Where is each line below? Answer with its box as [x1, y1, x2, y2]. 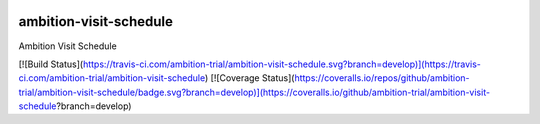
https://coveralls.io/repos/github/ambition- [294, 72, 470, 84]
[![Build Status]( [18, 58, 84, 70]
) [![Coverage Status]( [205, 72, 295, 84]
